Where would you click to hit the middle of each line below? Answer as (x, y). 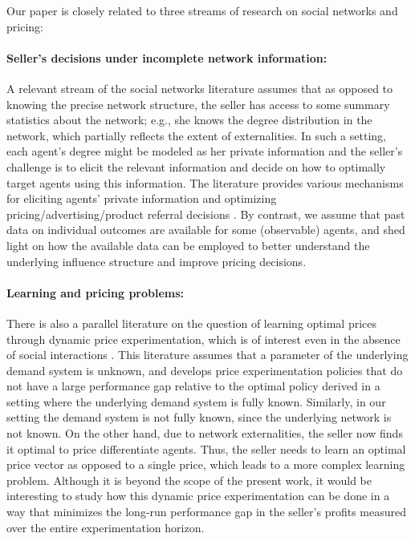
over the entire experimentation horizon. (106, 527)
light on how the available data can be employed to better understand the (188, 245)
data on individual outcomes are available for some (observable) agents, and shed (206, 230)
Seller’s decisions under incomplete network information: (167, 57)
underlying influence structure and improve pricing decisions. (157, 261)
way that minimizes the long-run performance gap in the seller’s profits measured (206, 512)
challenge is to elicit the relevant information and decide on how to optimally (196, 166)
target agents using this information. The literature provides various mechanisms (205, 182)
